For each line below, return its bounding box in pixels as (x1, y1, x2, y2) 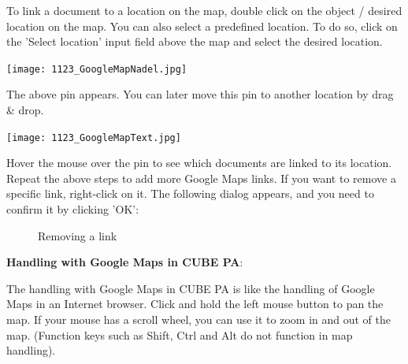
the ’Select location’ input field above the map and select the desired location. (6, 33, 383, 50)
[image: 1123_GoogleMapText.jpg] (6, 132, 181, 143)
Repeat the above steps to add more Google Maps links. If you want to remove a (6, 169, 396, 186)
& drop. (6, 102, 44, 118)
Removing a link (38, 227, 117, 243)
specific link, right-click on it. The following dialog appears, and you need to (6, 185, 374, 202)
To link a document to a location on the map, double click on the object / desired (6, 2, 402, 18)
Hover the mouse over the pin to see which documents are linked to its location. (6, 154, 392, 171)
